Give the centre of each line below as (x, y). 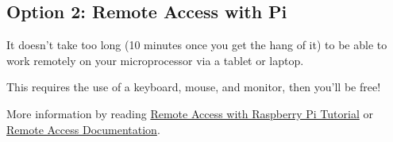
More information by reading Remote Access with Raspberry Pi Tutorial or (190, 113)
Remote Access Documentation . (83, 129)
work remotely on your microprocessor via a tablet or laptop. (155, 60)
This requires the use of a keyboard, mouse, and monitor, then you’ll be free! (194, 87)
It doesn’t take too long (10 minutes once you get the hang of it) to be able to (197, 45)
